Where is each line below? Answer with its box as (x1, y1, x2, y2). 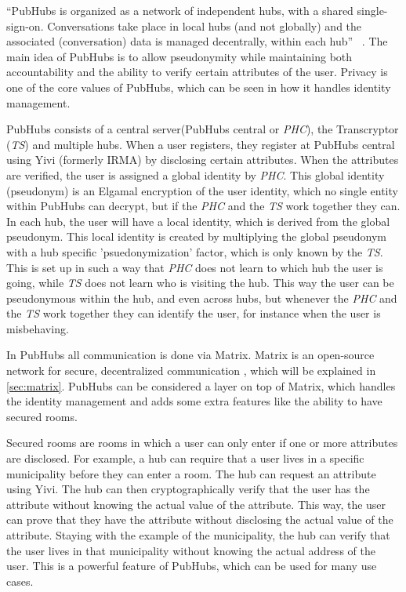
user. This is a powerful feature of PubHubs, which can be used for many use (6, 557, 377, 574)
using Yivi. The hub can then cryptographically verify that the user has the (6, 481, 370, 497)
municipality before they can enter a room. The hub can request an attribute (6, 465, 376, 481)
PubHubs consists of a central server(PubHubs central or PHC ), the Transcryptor (6, 121, 399, 137)
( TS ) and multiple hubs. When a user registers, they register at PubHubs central (6, 136, 395, 152)
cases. (6, 572, 34, 589)
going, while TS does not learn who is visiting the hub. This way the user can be (6, 274, 394, 291)
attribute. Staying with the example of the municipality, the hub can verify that (6, 527, 390, 543)
